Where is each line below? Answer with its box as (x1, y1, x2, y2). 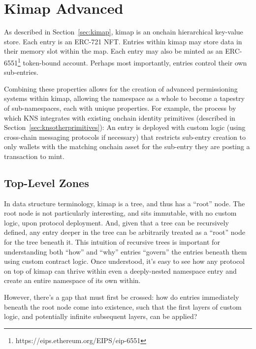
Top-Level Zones (4, 175, 89, 190)
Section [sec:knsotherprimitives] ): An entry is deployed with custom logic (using (4, 122, 246, 132)
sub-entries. (4, 67, 38, 77)
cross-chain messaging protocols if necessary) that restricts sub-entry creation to (4, 131, 246, 142)
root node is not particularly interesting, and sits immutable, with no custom (4, 208, 237, 218)
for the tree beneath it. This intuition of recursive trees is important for (4, 237, 220, 247)
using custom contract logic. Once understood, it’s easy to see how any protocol (4, 256, 245, 266)
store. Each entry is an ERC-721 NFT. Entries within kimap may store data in (4, 36, 242, 46)
